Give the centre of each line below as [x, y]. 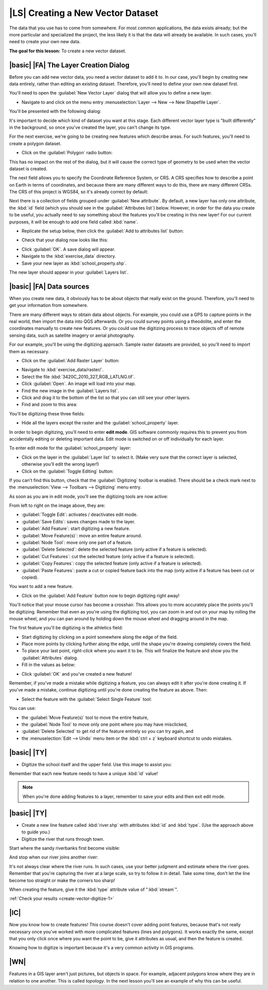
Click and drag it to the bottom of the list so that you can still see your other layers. [106, 397]
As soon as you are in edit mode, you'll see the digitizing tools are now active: [89, 496]
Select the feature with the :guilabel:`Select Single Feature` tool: [87, 699]
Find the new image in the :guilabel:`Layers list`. [70, 391]
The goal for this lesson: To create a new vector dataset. [68, 51]
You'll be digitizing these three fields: [47, 413]
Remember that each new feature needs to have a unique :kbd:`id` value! [84, 774]
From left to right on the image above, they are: [57, 505]
